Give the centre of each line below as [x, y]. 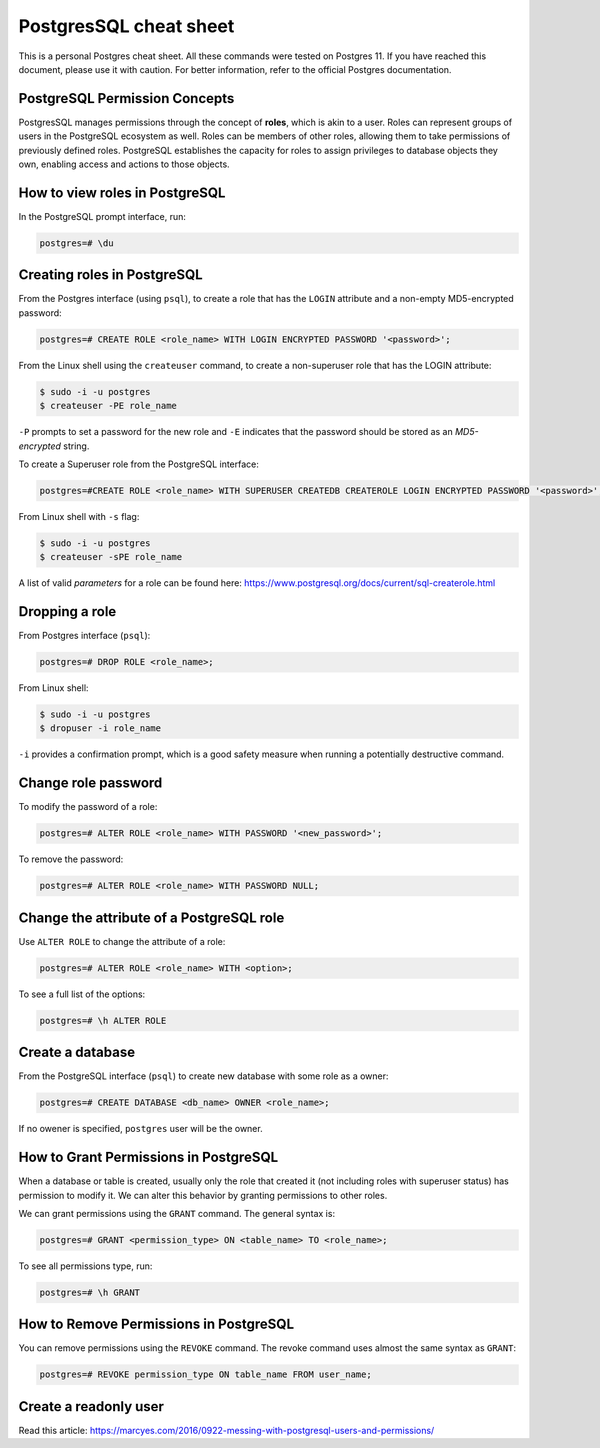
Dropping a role [67, 611]
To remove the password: [71, 859]
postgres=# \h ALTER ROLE [103, 1020]
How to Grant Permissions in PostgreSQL [148, 1157]
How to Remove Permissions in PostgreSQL [156, 1324]
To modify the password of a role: [88, 807]
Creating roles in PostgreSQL [111, 275]
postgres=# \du [76, 243]
